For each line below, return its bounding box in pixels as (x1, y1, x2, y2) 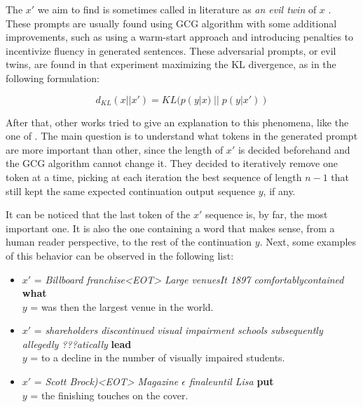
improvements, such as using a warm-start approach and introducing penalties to (6, 29, 354, 44)
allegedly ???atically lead (22, 336, 132, 351)
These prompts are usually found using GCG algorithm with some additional (6, 15, 337, 30)
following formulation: (6, 70, 100, 85)
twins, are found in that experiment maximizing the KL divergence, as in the (6, 57, 336, 72)
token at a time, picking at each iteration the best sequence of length (6, 169, 302, 184)
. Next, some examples (259, 234, 357, 249)
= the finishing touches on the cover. (30, 387, 189, 402)
